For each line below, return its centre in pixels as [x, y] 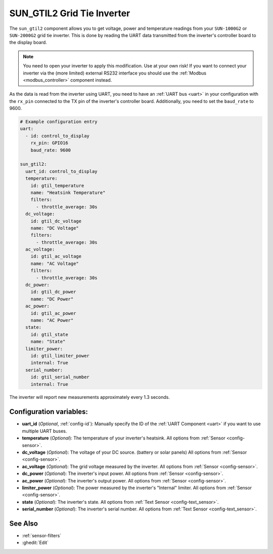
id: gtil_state [49, 334]
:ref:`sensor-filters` [42, 535]
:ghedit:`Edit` [35, 543]
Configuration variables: [49, 412]
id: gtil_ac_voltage [56, 256]
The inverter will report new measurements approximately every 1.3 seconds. [90, 397]
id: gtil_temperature [57, 186]
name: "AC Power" [52, 320]
